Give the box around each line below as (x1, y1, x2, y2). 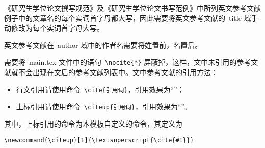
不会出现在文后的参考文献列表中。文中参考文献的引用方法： (18, 67, 218, 78)
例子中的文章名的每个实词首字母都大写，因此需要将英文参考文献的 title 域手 (4, 12, 258, 23)
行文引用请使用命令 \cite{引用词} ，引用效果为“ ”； (16, 84, 184, 94)
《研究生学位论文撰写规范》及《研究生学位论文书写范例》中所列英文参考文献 (4, 3, 261, 13)
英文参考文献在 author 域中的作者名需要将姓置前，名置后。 (4, 39, 202, 50)
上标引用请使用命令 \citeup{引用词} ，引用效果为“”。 (16, 101, 192, 112)
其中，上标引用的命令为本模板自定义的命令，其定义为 (4, 118, 182, 129)
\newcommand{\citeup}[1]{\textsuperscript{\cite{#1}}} (4, 136, 194, 144)
